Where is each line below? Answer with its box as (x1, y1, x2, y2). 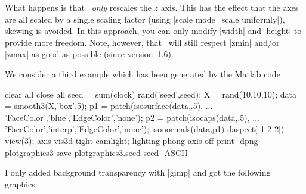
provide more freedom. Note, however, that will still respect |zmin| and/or (5, 36, 280, 48)
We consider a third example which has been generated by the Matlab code (5, 67, 280, 80)
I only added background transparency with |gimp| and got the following (5, 166, 271, 179)
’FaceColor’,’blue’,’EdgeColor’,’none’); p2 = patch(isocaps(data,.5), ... (5, 111, 259, 123)
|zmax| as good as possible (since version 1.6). (5, 48, 174, 60)
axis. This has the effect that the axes (160, 1, 299, 13)
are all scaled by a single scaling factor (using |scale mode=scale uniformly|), (5, 12, 285, 25)
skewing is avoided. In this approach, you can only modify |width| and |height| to (5, 24, 302, 37)
